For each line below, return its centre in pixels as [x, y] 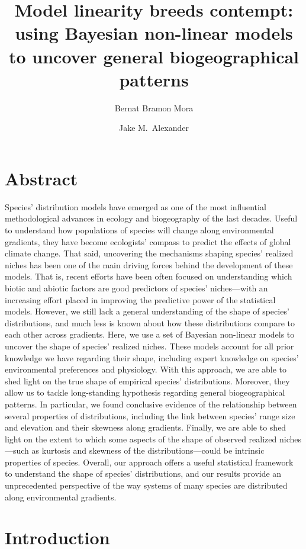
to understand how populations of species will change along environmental [139, 230]
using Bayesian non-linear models [154, 33]
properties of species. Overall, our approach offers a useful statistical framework [149, 462]
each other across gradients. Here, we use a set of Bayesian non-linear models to [150, 334]
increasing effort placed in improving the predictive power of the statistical [140, 299]
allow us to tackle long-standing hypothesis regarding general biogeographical [145, 392]
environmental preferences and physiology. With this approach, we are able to [146, 369]
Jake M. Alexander [154, 128]
